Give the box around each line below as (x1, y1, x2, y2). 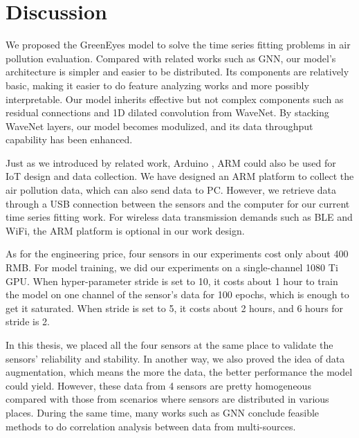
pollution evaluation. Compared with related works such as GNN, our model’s (6, 51, 336, 65)
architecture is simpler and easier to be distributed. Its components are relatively (6, 64, 349, 79)
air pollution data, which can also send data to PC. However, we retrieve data (6, 183, 337, 197)
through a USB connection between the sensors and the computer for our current (6, 196, 350, 210)
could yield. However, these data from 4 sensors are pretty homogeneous (6, 378, 311, 392)
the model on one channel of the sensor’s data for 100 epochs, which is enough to (6, 287, 349, 302)
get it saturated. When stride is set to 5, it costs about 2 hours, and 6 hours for (6, 300, 344, 315)
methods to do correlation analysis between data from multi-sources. (6, 419, 296, 433)
